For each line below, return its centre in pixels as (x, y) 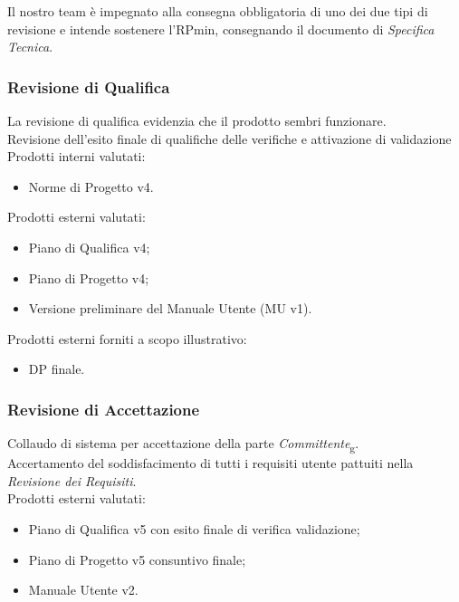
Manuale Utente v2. (83, 590)
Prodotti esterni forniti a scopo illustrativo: (127, 338)
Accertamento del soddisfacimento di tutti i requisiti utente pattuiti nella (210, 463)
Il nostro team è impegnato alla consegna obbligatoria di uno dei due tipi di (218, 11)
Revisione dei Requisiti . (72, 480)
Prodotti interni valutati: (76, 156)
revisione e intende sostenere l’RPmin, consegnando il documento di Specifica (221, 29)
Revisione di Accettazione (104, 409)
